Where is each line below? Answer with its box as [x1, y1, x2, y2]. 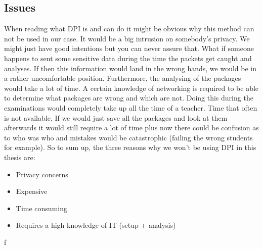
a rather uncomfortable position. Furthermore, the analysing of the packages [4, 73, 241, 83]
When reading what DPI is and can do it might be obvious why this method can [4, 23, 254, 34]
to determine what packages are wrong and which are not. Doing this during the [4, 92, 253, 103]
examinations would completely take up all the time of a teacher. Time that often [4, 102, 257, 113]
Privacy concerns [16, 169, 68, 179]
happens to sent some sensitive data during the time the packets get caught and [4, 53, 252, 63]
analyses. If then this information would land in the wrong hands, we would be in [4, 63, 256, 73]
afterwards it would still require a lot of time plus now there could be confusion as [4, 122, 259, 133]
